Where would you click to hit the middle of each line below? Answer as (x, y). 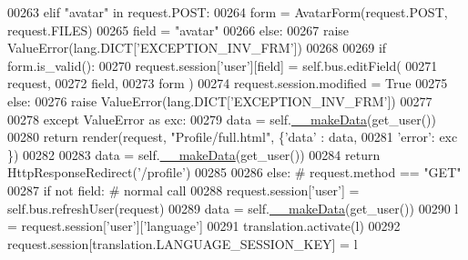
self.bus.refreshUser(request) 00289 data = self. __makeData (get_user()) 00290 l (233, 208)
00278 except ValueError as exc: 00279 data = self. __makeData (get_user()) (222, 119)
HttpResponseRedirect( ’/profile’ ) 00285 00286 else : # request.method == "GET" (234, 172)
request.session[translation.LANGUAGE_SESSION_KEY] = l (183, 243)
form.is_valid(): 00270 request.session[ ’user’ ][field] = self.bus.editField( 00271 (223, 65)
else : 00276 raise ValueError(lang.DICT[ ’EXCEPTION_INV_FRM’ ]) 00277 (220, 100)
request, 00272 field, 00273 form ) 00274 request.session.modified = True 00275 (228, 83)
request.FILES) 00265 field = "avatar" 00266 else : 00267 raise (178, 30)
